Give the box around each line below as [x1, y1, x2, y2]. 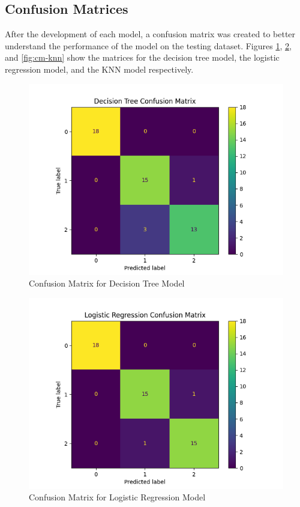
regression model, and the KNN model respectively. [5, 62, 194, 75]
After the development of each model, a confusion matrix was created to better [5, 28, 296, 40]
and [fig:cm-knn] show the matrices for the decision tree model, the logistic [5, 51, 280, 64]
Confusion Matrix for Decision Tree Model [29, 277, 185, 290]
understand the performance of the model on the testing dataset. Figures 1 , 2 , [5, 39, 292, 52]
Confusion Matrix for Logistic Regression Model [29, 491, 206, 503]
